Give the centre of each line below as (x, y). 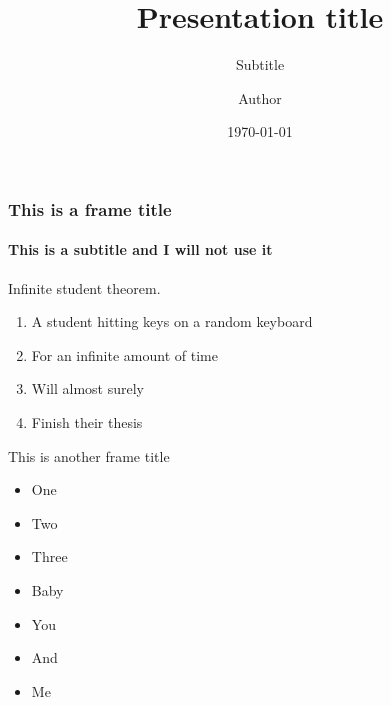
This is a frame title (90, 208)
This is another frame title (89, 455)
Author (260, 97)
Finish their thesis (87, 422)
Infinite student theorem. (84, 287)
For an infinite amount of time (124, 354)
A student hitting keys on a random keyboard (172, 321)
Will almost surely (87, 388)
